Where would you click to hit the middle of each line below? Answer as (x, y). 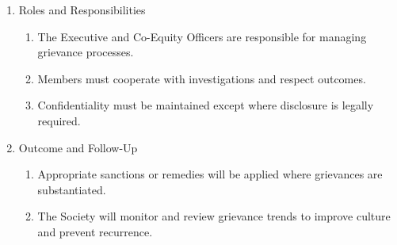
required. (59, 120)
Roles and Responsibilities (82, 10)
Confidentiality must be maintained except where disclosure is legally (206, 105)
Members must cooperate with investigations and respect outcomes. (202, 78)
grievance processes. (86, 52)
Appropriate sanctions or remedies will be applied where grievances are (210, 174)
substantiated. (72, 189)
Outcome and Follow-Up (78, 147)
